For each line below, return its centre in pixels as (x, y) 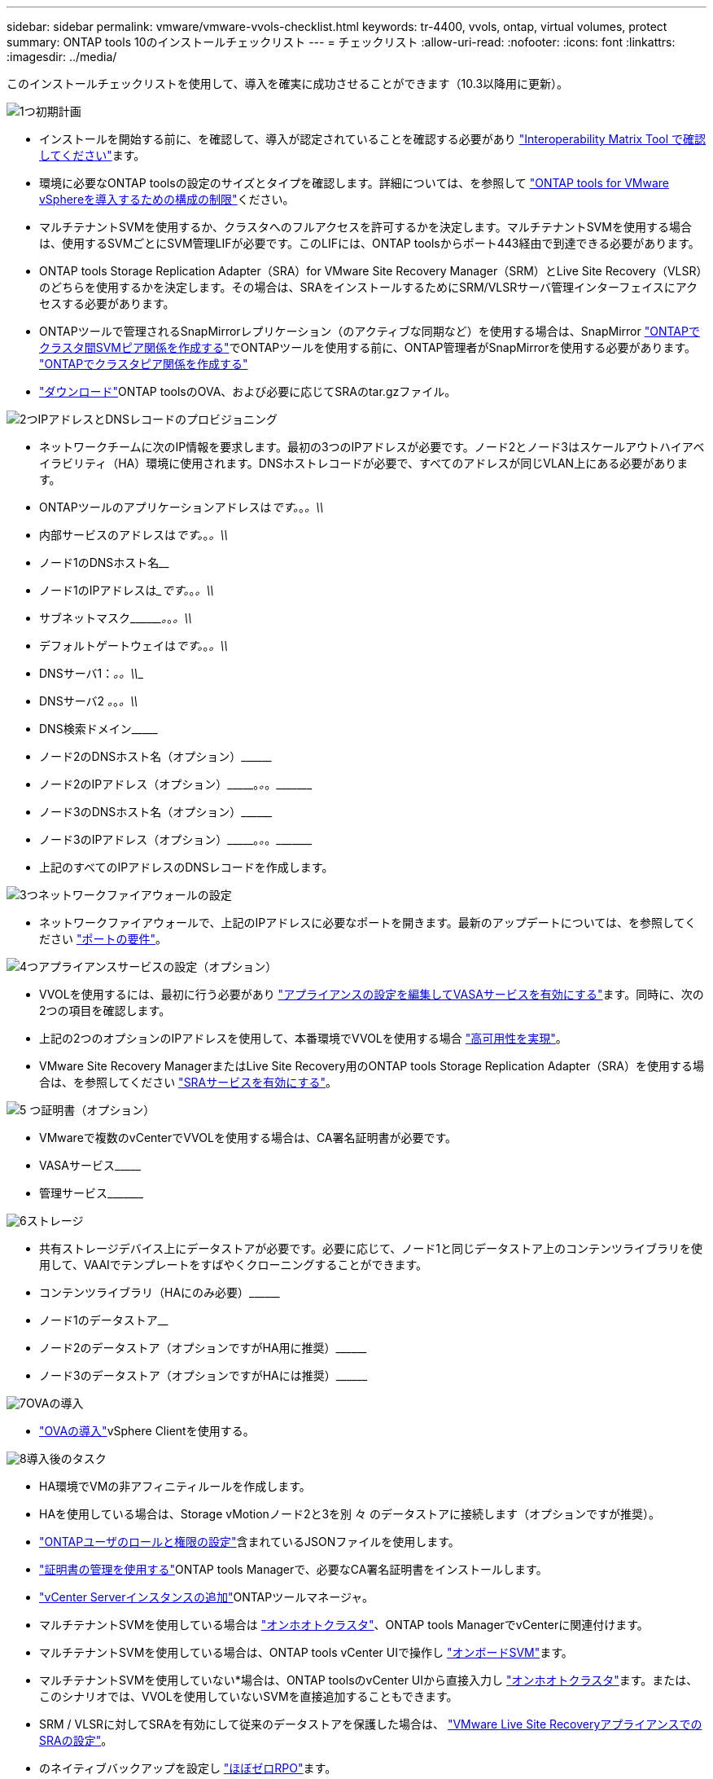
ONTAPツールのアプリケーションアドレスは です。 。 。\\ (182, 507)
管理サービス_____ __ (92, 1193)
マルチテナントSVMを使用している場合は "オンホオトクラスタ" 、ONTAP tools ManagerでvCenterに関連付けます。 (344, 1625)
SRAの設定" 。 (76, 1740)
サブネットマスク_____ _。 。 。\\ (116, 618)
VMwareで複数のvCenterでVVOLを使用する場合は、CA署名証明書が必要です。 (248, 1138)
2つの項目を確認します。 (105, 1010)
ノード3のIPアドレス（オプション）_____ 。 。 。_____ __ (176, 839)
